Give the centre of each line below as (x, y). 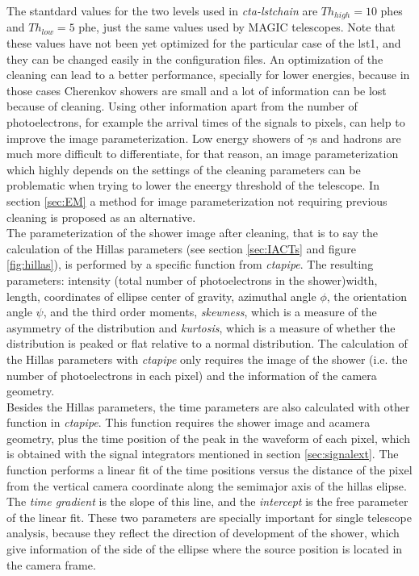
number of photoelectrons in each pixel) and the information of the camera (192, 375)
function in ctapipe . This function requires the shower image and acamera (189, 422)
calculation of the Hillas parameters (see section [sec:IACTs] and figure (181, 248)
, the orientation (367, 296)
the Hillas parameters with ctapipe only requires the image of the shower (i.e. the (207, 359)
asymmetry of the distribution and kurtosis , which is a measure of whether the (201, 327)
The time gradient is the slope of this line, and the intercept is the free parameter (207, 501)
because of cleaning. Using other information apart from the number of (182, 106)
